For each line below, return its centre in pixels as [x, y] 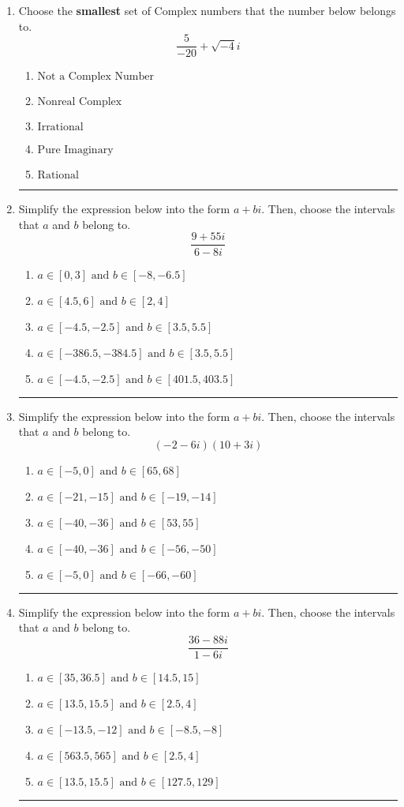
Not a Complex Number [95, 77]
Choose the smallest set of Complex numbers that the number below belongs [207, 10]
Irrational [60, 128]
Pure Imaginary [75, 150]
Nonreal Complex [80, 102]
